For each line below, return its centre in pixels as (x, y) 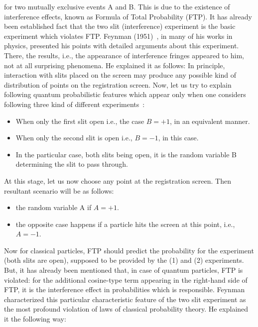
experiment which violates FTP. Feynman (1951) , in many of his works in (118, 36)
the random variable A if (54, 207)
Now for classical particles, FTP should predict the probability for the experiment (129, 250)
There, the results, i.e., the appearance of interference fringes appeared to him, (124, 55)
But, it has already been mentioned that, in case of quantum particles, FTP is (124, 270)
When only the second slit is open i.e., (74, 138)
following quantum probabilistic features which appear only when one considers (125, 94)
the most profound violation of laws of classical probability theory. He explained (126, 309)
